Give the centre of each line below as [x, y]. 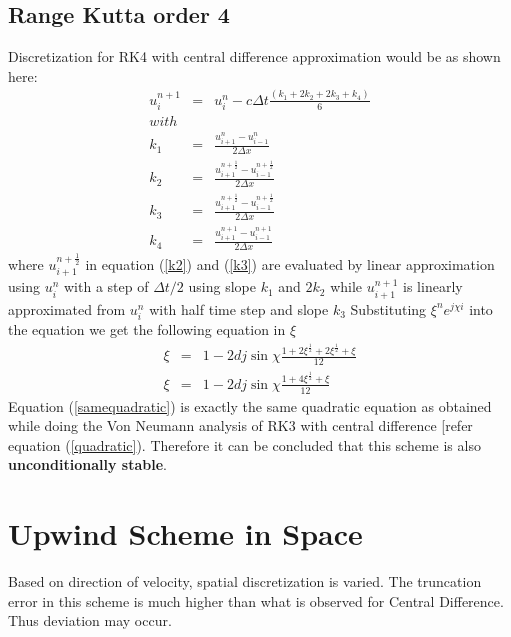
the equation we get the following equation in [147, 328]
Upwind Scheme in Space [185, 533]
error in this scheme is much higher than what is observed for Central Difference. [256, 600]
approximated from [67, 308]
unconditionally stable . [87, 464]
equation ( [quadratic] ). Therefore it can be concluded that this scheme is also [244, 444]
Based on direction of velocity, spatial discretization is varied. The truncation [245, 581]
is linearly [433, 286]
